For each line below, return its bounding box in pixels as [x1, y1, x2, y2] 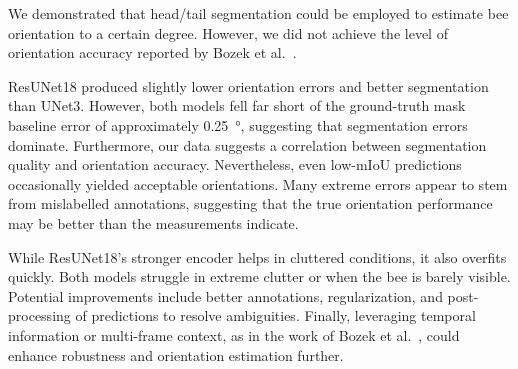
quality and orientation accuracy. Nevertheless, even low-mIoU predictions [8, 154, 462, 175]
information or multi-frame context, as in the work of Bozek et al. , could [8, 324, 460, 345]
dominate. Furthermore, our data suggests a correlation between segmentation [8, 134, 487, 155]
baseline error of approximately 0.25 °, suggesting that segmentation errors [8, 114, 468, 135]
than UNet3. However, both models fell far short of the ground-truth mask [8, 95, 466, 116]
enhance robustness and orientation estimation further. [8, 344, 344, 365]
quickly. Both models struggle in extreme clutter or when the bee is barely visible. [8, 266, 511, 287]
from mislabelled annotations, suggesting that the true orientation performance [8, 193, 493, 214]
